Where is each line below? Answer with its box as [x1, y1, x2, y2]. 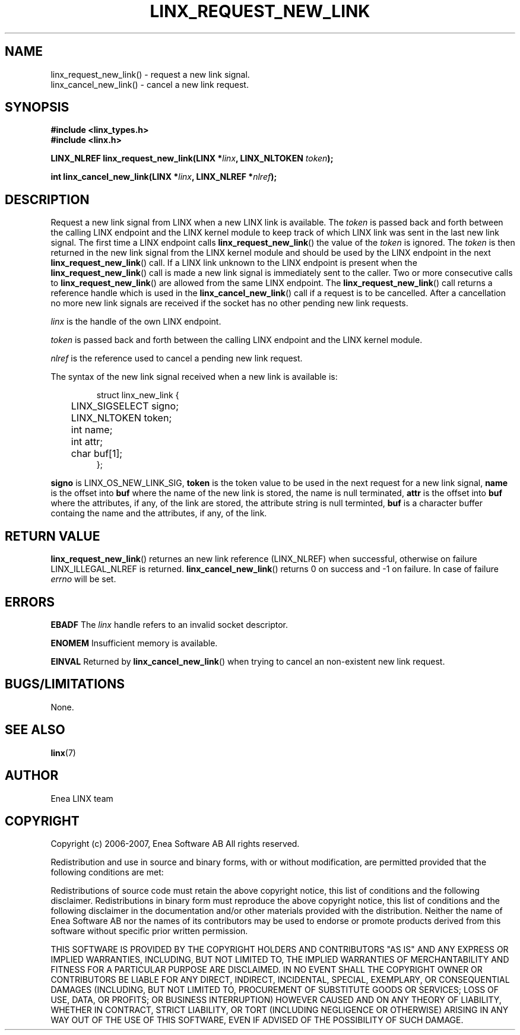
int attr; [71, 436, 103, 448]
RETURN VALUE [5, 528, 100, 544]
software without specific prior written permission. [50, 926, 248, 936]
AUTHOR [5, 768, 59, 783]
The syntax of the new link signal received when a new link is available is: [50, 372, 338, 382]
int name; [71, 424, 113, 436]
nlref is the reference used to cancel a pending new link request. [50, 353, 303, 364]
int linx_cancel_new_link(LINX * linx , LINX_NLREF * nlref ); [50, 172, 277, 182]
